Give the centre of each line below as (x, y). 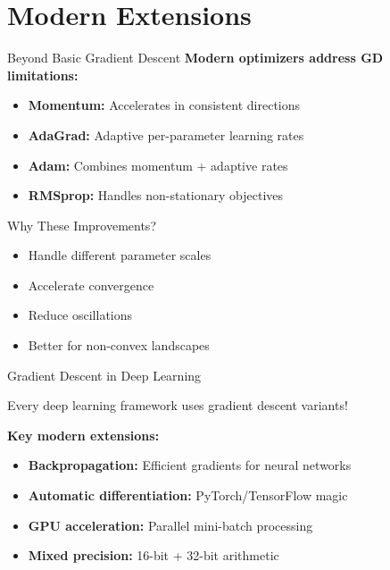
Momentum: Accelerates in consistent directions (164, 105)
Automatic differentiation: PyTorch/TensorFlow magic (188, 495)
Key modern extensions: (83, 435)
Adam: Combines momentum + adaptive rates (158, 165)
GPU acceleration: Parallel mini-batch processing (170, 525)
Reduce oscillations (80, 315)
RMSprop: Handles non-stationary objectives (156, 195)
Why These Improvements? (82, 225)
